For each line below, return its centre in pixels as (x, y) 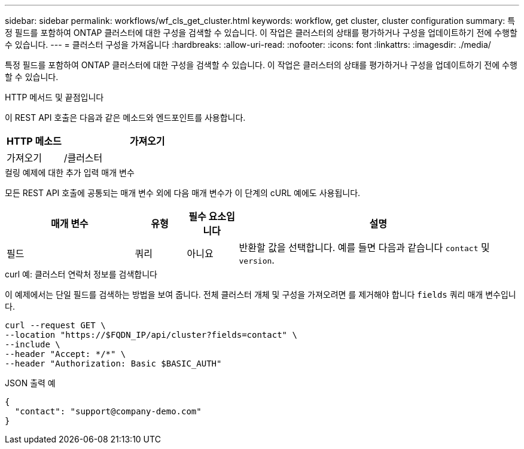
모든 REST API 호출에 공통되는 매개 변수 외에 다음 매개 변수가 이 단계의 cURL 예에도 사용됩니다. (183, 193)
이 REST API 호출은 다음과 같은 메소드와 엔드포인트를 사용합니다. (125, 117)
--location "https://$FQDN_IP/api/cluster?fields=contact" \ (151, 335)
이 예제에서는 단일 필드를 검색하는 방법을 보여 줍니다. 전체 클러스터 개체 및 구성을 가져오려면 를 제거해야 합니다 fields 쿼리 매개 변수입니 (261, 294)
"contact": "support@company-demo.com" (108, 411)
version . (257, 260)
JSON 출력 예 (30, 383)
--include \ (33, 344)
